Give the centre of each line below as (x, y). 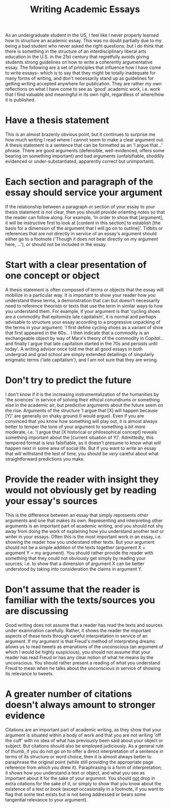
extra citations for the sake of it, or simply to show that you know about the (83, 783)
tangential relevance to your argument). (46, 799)
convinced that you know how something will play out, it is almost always (81, 421)
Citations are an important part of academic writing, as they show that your (83, 729)
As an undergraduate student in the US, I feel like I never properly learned (82, 35)
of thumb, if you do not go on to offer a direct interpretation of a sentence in (84, 751)
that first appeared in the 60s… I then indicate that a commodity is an (77, 333)
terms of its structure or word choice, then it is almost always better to (78, 756)
